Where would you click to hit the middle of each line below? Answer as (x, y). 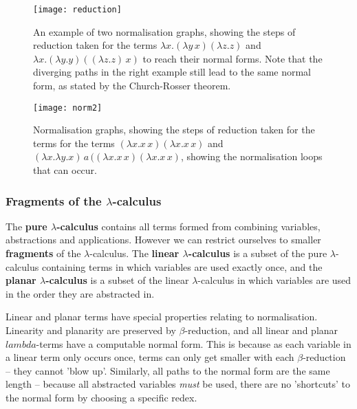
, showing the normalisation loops (251, 156)
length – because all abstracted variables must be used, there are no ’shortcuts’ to (178, 384)
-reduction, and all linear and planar (261, 330)
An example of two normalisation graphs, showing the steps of (164, 31)
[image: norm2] (68, 108)
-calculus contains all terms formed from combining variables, (188, 226)
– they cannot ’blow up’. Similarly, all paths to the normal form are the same (168, 370)
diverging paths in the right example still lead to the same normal (172, 72)
